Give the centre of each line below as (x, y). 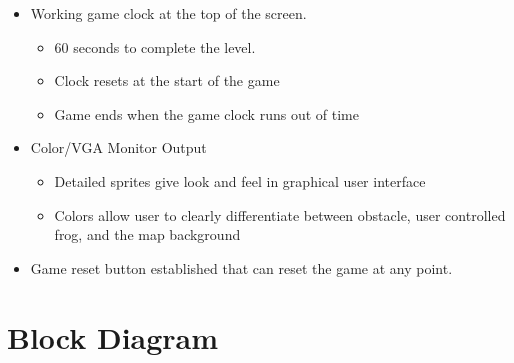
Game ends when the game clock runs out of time (206, 113)
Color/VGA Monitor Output (118, 147)
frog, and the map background (147, 234)
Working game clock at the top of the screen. (168, 13)
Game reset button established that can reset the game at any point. (241, 267)
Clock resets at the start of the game (167, 80)
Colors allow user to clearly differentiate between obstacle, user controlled (280, 214)
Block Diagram (113, 336)
